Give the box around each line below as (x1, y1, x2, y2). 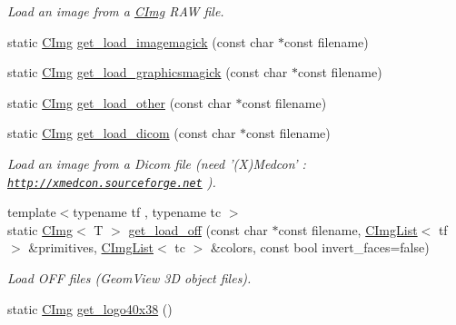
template (7, 202, 56, 222)
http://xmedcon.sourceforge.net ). (7, 172, 216, 191)
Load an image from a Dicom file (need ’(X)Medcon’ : (7, 153, 306, 172)
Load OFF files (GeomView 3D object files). (7, 269, 252, 287)
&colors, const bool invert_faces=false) (210, 238, 430, 257)
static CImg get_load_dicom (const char (7, 123, 236, 143)
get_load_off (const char (128, 220, 268, 239)
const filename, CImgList (278, 220, 418, 239)
